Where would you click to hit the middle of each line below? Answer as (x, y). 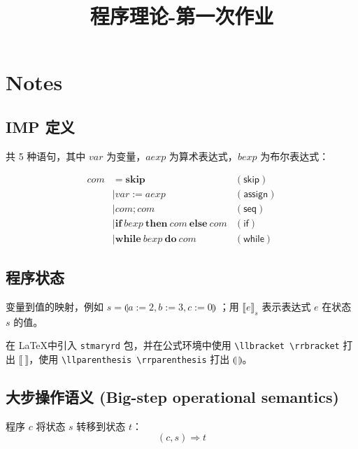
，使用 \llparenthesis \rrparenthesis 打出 (129, 358)
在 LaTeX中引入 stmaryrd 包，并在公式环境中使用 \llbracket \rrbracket (173, 345)
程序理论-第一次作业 (182, 16)
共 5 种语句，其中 (46, 156)
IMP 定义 (40, 126)
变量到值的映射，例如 (55, 306)
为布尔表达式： (295, 156)
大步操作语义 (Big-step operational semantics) (172, 396)
